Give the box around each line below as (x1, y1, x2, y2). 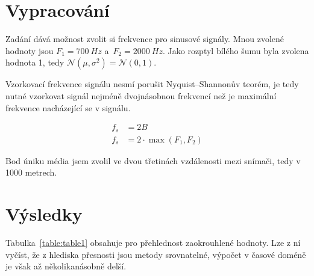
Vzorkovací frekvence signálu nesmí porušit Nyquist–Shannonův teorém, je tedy (5, 78, 299, 90)
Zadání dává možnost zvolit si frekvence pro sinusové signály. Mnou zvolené (5, 32, 284, 45)
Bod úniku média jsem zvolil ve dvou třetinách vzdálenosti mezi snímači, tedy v (5, 154, 301, 167)
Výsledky (5, 201, 83, 225)
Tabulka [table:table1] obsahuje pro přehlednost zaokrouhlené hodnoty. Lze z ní (5, 236, 301, 248)
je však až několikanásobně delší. (5, 260, 127, 272)
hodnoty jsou (5, 44, 54, 57)
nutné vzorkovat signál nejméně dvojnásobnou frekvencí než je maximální (5, 89, 277, 102)
